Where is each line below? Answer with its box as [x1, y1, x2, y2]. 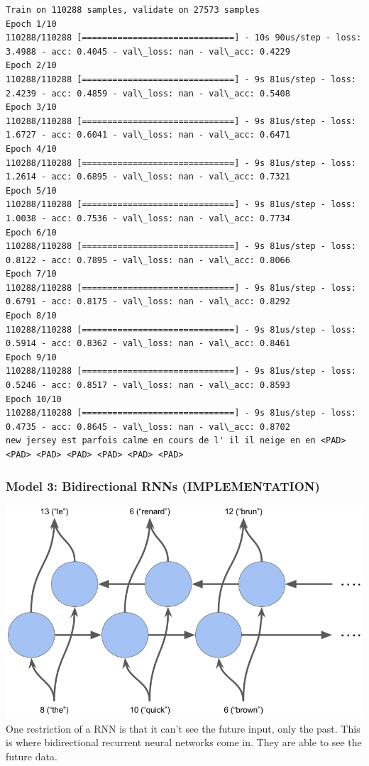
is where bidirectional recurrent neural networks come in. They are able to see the [6, 735, 362, 750]
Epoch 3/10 [6, 102, 57, 113]
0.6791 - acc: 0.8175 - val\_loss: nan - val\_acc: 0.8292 [6, 296, 290, 307]
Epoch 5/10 [6, 185, 57, 196]
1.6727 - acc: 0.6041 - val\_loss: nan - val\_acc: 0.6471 [6, 130, 290, 140]
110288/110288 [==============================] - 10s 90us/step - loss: [6, 33, 362, 43]
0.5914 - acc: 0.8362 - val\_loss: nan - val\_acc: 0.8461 [6, 338, 290, 349]
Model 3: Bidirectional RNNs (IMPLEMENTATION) [6, 477, 320, 494]
